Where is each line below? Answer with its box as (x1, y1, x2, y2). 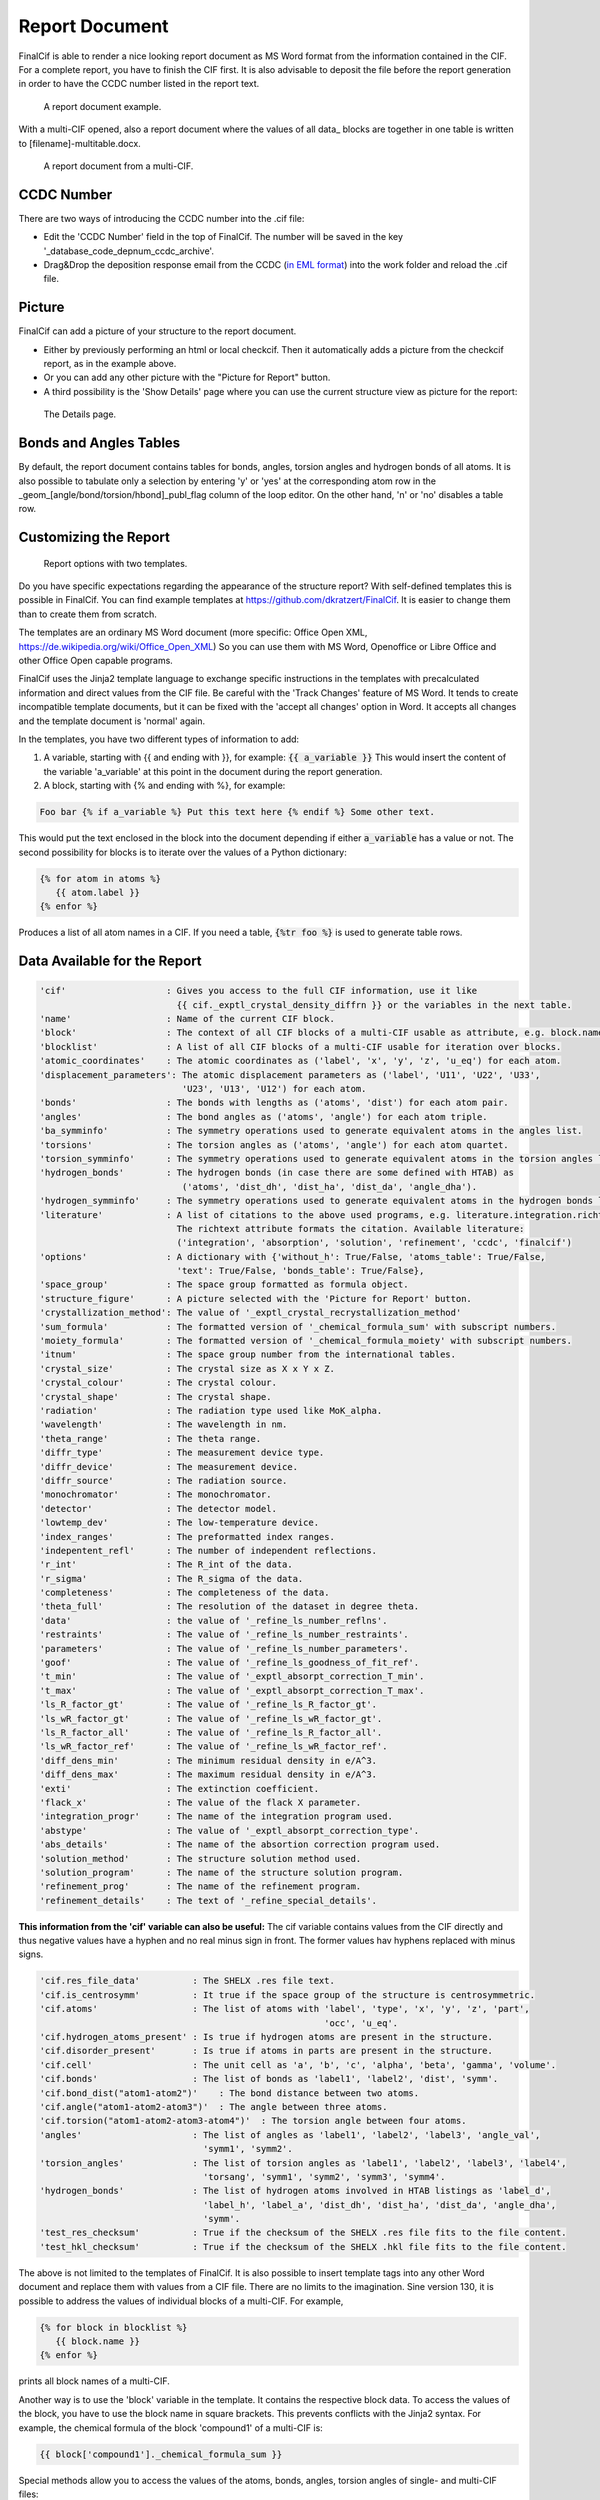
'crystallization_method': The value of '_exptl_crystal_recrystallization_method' (39, 1307, 462, 1319)
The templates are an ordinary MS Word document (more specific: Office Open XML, (18, 626, 368, 639)
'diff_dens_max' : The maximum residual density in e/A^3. (39, 1769, 378, 1780)
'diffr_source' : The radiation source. (39, 1475, 288, 1486)
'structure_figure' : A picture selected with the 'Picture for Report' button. (39, 1293, 472, 1304)
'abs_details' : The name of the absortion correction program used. (39, 1839, 441, 1850)
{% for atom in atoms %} (39, 873, 162, 884)
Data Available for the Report (18, 953, 202, 970)
